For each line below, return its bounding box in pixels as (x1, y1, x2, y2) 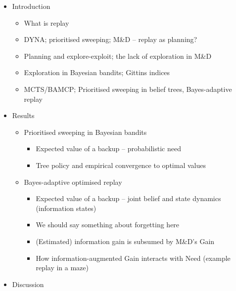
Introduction (12, 1, 50, 11)
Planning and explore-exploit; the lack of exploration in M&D (24, 50, 212, 61)
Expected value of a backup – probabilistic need (36, 143, 181, 154)
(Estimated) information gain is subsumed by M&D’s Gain (36, 236, 215, 246)
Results (12, 110, 35, 121)
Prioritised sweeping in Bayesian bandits (24, 126, 147, 137)
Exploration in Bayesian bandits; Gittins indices (24, 67, 170, 78)
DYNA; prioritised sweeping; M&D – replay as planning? (24, 34, 197, 44)
